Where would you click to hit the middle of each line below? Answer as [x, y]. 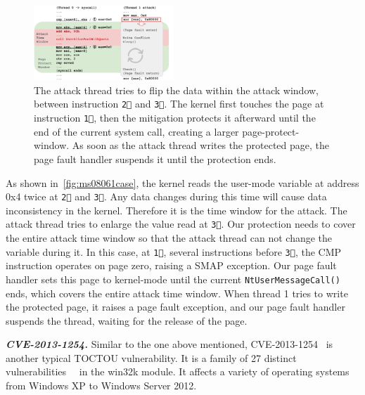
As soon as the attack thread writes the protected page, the [200, 145]
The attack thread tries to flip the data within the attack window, [176, 90]
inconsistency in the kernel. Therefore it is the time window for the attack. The [177, 210]
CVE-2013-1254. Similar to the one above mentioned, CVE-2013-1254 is [169, 344]
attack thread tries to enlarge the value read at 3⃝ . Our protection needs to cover [181, 224]
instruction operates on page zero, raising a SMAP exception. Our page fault [171, 265]
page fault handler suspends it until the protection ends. [155, 158]
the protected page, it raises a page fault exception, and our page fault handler [175, 307]
